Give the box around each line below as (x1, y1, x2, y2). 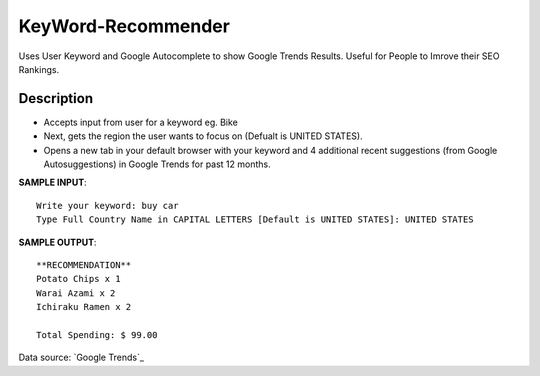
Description (18, 90, 94, 107)
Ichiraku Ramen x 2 (36, 301, 132, 313)
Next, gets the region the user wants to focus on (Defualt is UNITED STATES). (43, 130, 364, 142)
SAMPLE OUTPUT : (18, 236, 97, 248)
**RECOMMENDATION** (36, 259, 132, 270)
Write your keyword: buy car (36, 200, 179, 211)
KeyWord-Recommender (18, 15, 230, 37)
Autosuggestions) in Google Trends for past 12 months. (43, 158, 271, 170)
